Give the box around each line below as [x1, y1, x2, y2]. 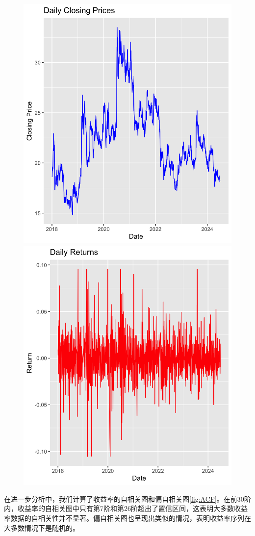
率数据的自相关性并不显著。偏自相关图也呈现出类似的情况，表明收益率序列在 [4, 513, 251, 523]
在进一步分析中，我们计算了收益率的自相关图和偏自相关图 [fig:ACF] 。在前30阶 [4, 493, 251, 504]
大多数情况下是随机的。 [4, 522, 79, 533]
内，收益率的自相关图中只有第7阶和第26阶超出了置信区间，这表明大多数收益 [4, 503, 248, 513]
